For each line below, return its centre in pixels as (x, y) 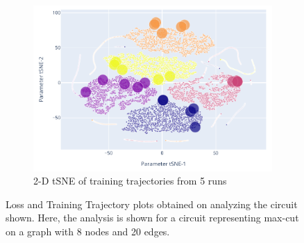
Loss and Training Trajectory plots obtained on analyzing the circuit (152, 204)
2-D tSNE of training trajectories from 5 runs (130, 181)
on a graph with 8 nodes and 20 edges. (88, 231)
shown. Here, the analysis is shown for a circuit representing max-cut (152, 218)
